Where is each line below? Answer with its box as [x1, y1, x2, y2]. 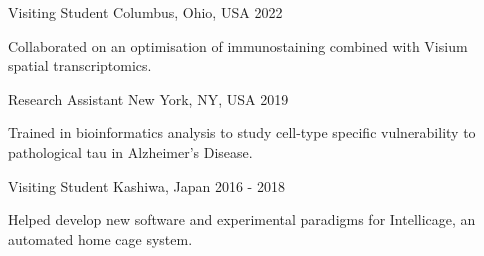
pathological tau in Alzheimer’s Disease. [8, 141, 253, 162]
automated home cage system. [8, 228, 193, 249]
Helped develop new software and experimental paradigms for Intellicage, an [8, 209, 476, 230]
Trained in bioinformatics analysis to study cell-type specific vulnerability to [8, 122, 476, 143]
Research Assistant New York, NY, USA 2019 [8, 88, 289, 109]
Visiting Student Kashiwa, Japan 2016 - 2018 [8, 175, 285, 196]
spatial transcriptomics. [8, 55, 152, 76]
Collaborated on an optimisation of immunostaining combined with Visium [8, 35, 468, 56]
